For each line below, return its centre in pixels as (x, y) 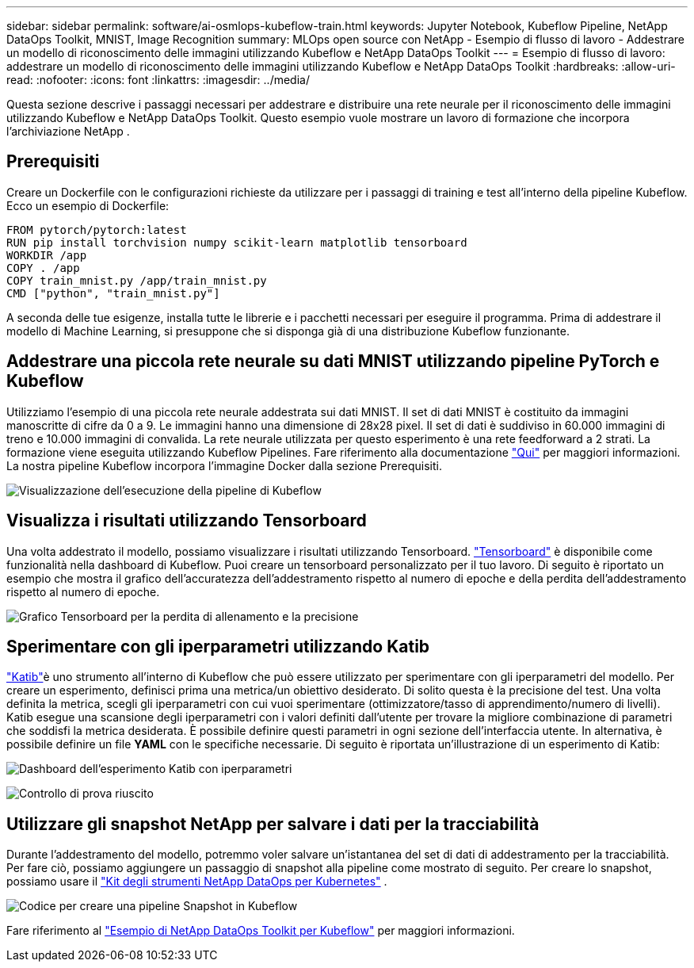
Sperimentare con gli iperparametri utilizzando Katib (218, 646)
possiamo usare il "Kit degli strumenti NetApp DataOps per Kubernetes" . (197, 882)
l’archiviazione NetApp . (68, 131)
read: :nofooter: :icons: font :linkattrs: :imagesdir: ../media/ (158, 80)
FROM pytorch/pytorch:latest (97, 230)
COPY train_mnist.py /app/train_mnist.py (137, 280)
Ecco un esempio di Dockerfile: (88, 205)
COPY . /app (43, 268)
